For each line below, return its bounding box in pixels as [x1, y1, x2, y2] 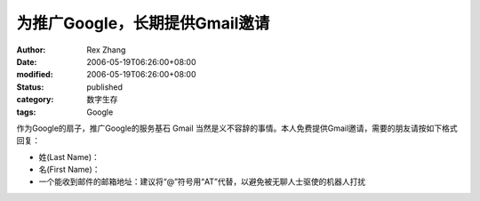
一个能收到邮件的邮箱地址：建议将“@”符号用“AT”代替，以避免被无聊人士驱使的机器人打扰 [38, 176, 366, 187]
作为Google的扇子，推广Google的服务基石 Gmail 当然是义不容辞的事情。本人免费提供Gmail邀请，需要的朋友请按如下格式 [16, 123, 458, 133]
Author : [16, 44, 46, 55]
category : [16, 94, 54, 105]
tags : [16, 107, 36, 117]
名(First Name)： [38, 165, 100, 175]
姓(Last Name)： [38, 151, 100, 162]
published [86, 81, 124, 92]
